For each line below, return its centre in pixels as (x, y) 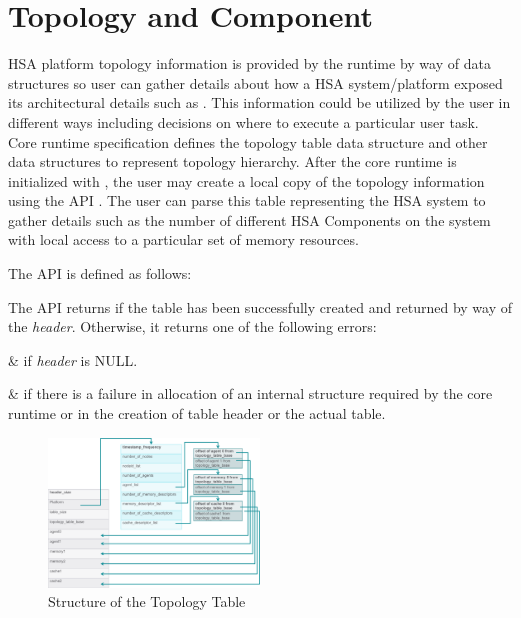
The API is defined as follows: (100, 273)
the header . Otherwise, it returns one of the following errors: (192, 326)
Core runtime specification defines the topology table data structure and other (248, 141)
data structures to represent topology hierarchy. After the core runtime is (232, 161)
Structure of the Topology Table (147, 601)
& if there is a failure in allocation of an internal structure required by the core (250, 393)
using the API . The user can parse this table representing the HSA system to (247, 200)
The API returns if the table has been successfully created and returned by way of (260, 306)
